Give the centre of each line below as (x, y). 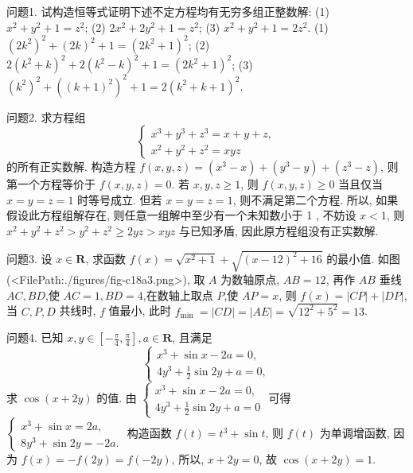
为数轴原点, (250, 279)
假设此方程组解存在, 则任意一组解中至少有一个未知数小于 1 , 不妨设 (181, 215)
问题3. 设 (29, 258)
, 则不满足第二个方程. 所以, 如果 (316, 199)
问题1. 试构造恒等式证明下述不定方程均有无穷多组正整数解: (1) (168, 11)
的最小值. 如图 (363, 258)
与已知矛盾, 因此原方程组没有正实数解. (279, 231)
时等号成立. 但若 (120, 199)
